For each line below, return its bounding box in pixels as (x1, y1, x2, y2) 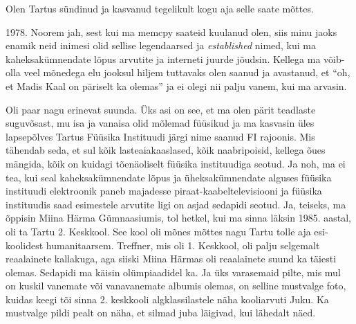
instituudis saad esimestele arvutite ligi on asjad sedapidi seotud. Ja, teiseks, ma (6, 197, 346, 211)
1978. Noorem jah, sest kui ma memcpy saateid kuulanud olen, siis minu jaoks (6, 24, 337, 39)
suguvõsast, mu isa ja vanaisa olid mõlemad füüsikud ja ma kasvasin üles (6, 116, 315, 130)
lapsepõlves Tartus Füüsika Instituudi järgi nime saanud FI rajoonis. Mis (6, 129, 315, 143)
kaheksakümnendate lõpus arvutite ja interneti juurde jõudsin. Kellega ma (6, 51, 321, 66)
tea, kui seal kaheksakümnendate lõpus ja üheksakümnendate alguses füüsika (6, 170, 332, 184)
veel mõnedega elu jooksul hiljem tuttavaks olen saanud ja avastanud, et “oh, (24, 65, 350, 80)
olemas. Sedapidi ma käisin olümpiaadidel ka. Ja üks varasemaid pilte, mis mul (6, 264, 341, 279)
